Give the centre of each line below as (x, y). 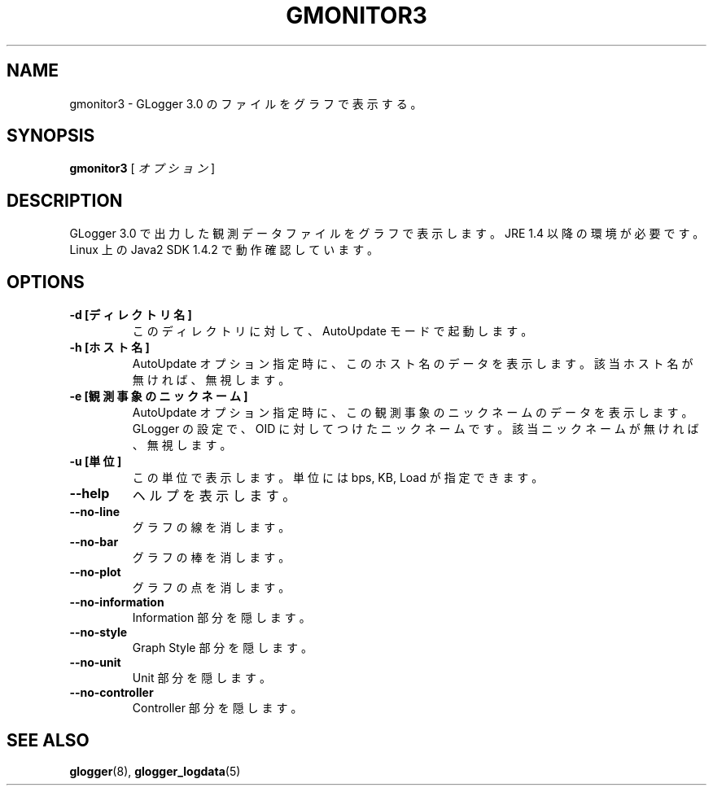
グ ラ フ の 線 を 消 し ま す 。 (211, 527)
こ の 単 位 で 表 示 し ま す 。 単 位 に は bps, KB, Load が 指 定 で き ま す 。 (338, 478)
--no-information (117, 602)
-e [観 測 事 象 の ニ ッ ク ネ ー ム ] (159, 396)
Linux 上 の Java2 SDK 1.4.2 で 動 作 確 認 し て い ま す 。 (224, 250)
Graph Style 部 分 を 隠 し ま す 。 (222, 648)
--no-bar (94, 542)
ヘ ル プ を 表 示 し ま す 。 (214, 496)
